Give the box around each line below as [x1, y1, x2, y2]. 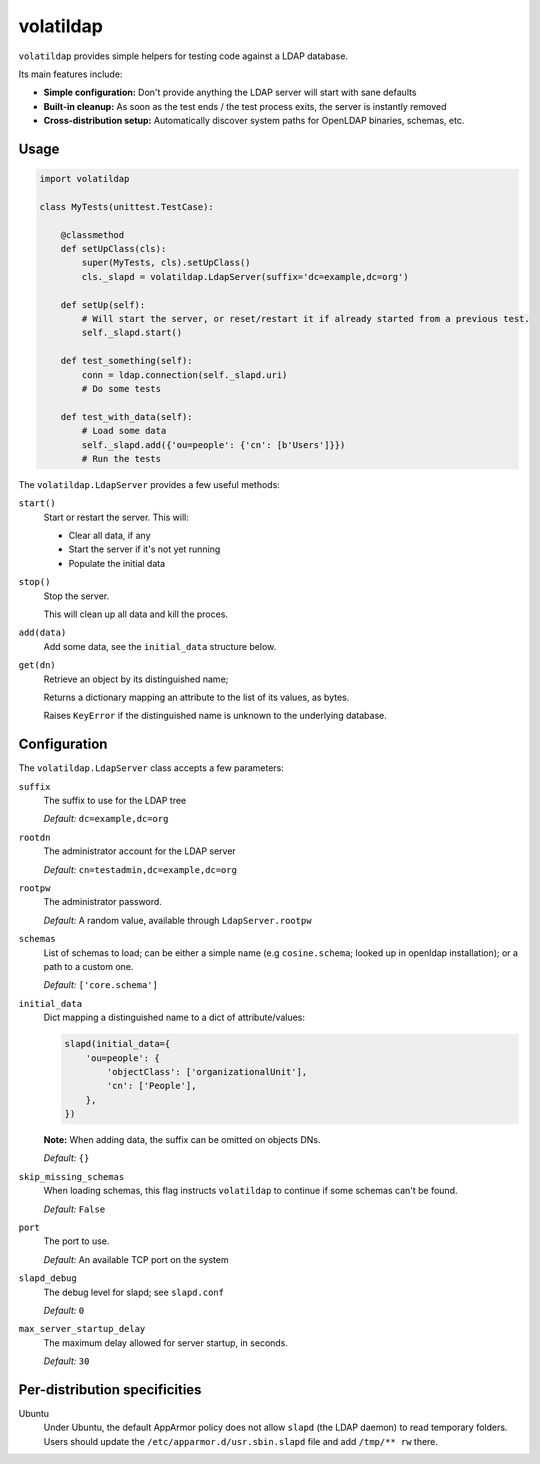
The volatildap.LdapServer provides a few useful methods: [18, 478, 280, 490]
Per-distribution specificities [18, 1381, 202, 1398]
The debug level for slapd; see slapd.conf [43, 1286, 225, 1298]
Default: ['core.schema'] [43, 979, 159, 991]
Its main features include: [18, 68, 123, 80]
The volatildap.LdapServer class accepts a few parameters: [18, 762, 285, 774]
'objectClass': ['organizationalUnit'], [106, 1066, 308, 1077]
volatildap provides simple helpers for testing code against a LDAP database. [18, 50, 349, 62]
